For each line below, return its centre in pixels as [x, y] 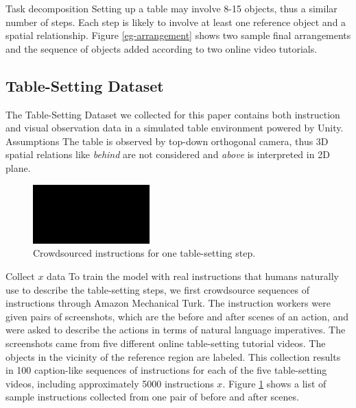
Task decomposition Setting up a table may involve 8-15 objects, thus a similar [171, 8]
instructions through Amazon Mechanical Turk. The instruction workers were [168, 303]
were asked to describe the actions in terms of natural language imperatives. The [176, 330]
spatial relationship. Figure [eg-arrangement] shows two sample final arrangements [178, 35]
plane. [18, 167]
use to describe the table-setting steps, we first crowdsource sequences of [157, 289]
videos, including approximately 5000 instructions [110, 383]
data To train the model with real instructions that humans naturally [193, 276]
